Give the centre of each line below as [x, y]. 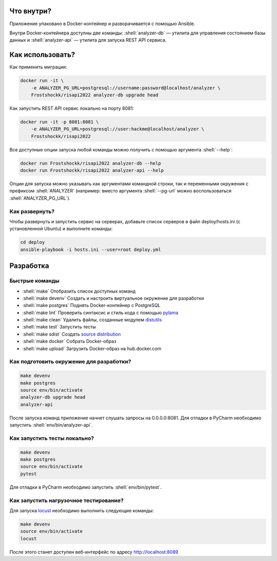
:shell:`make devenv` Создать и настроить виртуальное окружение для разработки [113, 298]
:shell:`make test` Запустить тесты [59, 327]
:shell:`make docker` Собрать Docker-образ [69, 341]
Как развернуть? [32, 211]
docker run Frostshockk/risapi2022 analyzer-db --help [91, 163]
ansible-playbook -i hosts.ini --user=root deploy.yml [91, 249]
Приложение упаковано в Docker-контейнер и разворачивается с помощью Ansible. [102, 24]
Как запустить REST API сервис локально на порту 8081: [72, 108]
